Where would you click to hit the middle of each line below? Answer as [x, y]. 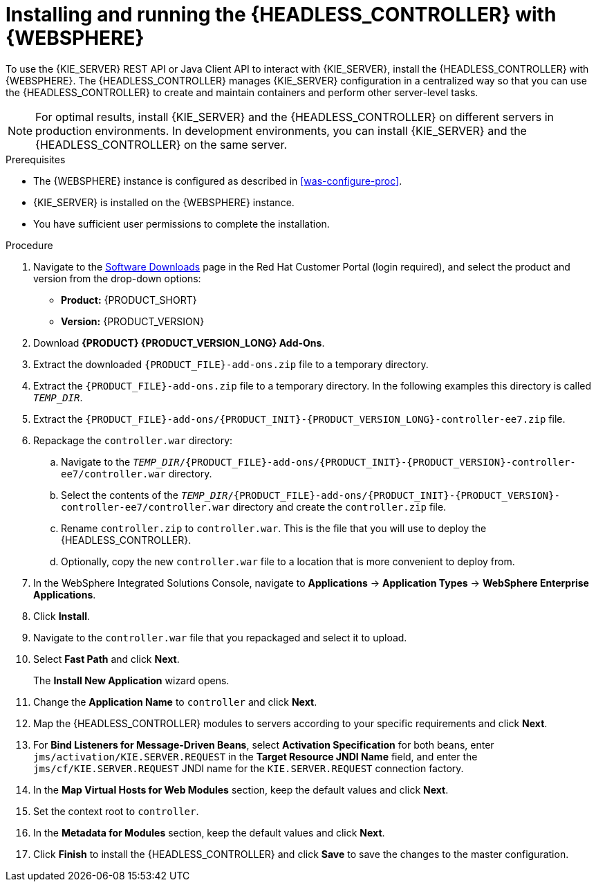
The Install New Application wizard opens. [131, 680]
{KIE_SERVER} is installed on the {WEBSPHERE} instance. [164, 202]
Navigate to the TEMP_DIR [120, 461]
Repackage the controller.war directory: [133, 440]
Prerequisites [36, 159]
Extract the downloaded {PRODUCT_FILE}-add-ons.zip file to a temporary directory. [231, 364]
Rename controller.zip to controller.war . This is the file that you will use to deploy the [274, 528]
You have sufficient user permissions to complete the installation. [181, 223]
